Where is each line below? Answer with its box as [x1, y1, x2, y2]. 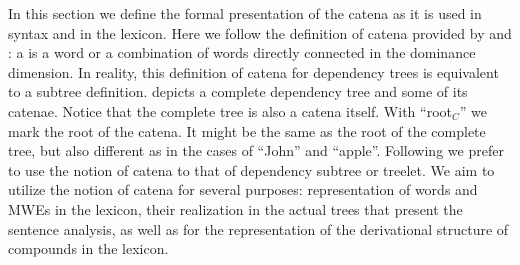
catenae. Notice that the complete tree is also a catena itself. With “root [8, 100, 452, 121]
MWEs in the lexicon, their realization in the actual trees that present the [8, 198, 463, 219]
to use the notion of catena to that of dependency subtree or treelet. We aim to [8, 159, 495, 180]
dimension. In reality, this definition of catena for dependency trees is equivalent [8, 61, 499, 82]
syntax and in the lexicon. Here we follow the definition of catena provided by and [8, 22, 512, 43]
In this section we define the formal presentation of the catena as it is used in [8, 3, 482, 23]
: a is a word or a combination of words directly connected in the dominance [8, 42, 476, 63]
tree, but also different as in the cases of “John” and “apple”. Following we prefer [8, 140, 504, 161]
